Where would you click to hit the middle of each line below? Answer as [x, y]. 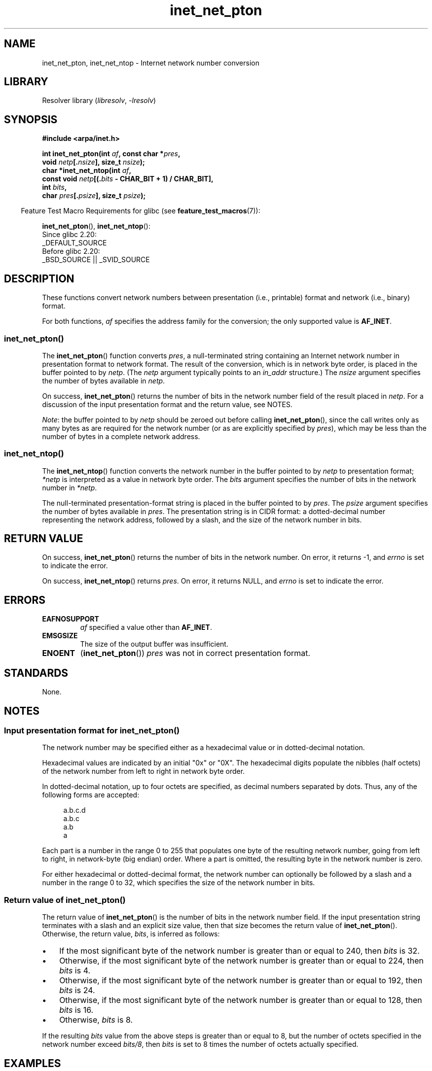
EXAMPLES [33, 1063]
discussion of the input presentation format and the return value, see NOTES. [167, 404]
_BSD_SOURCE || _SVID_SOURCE [96, 260]
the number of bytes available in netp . [104, 380]
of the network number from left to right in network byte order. [144, 771]
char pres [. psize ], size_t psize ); [94, 196]
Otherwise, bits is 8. [96, 1020]
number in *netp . [70, 487]
